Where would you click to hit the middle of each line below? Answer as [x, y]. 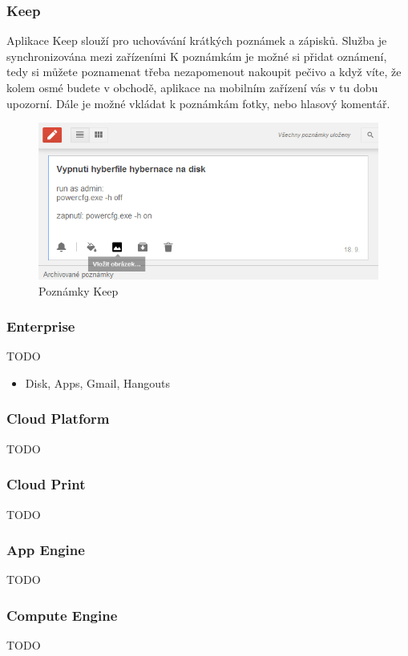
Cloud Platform [58, 419]
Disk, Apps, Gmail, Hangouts [98, 382]
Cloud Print [46, 484]
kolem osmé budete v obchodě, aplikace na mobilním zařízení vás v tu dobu [192, 87]
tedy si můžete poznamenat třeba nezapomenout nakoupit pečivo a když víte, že [204, 72]
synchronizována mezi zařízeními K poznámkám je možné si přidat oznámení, [197, 56]
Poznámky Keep [79, 290]
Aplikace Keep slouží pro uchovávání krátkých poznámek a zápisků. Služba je [197, 40]
